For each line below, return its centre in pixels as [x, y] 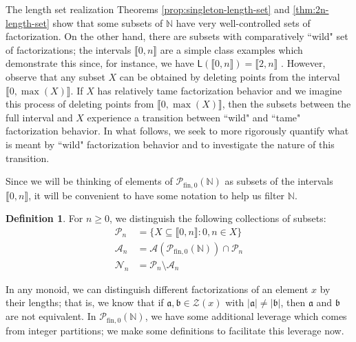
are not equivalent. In [51, 316]
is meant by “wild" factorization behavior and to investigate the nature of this [170, 144]
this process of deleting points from [80, 104]
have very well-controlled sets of [243, 22]
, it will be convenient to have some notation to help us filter [157, 195]
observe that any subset [55, 76]
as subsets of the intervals [279, 181]
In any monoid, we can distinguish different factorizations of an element [157, 289]
